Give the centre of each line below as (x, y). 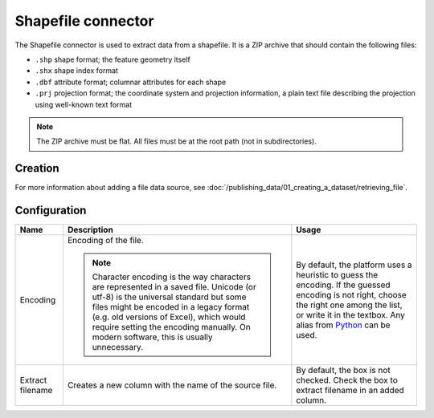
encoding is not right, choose (352, 295)
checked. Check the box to (347, 380)
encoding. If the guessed (343, 285)
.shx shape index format (76, 71)
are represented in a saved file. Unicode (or (174, 287)
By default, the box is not (343, 371)
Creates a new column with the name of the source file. (172, 385)
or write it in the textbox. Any (350, 315)
